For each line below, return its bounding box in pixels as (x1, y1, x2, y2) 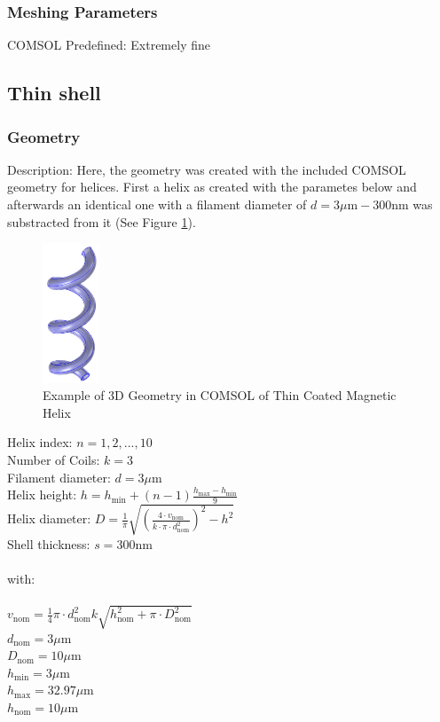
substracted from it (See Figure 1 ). (7, 212, 196, 231)
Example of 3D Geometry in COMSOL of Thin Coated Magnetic (43, 386, 397, 404)
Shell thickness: (7, 534, 90, 553)
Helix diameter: (7, 509, 91, 528)
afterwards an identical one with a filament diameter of (7, 195, 307, 213)
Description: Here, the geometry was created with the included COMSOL (7, 160, 406, 178)
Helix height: (7, 485, 77, 504)
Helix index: (7, 433, 73, 451)
